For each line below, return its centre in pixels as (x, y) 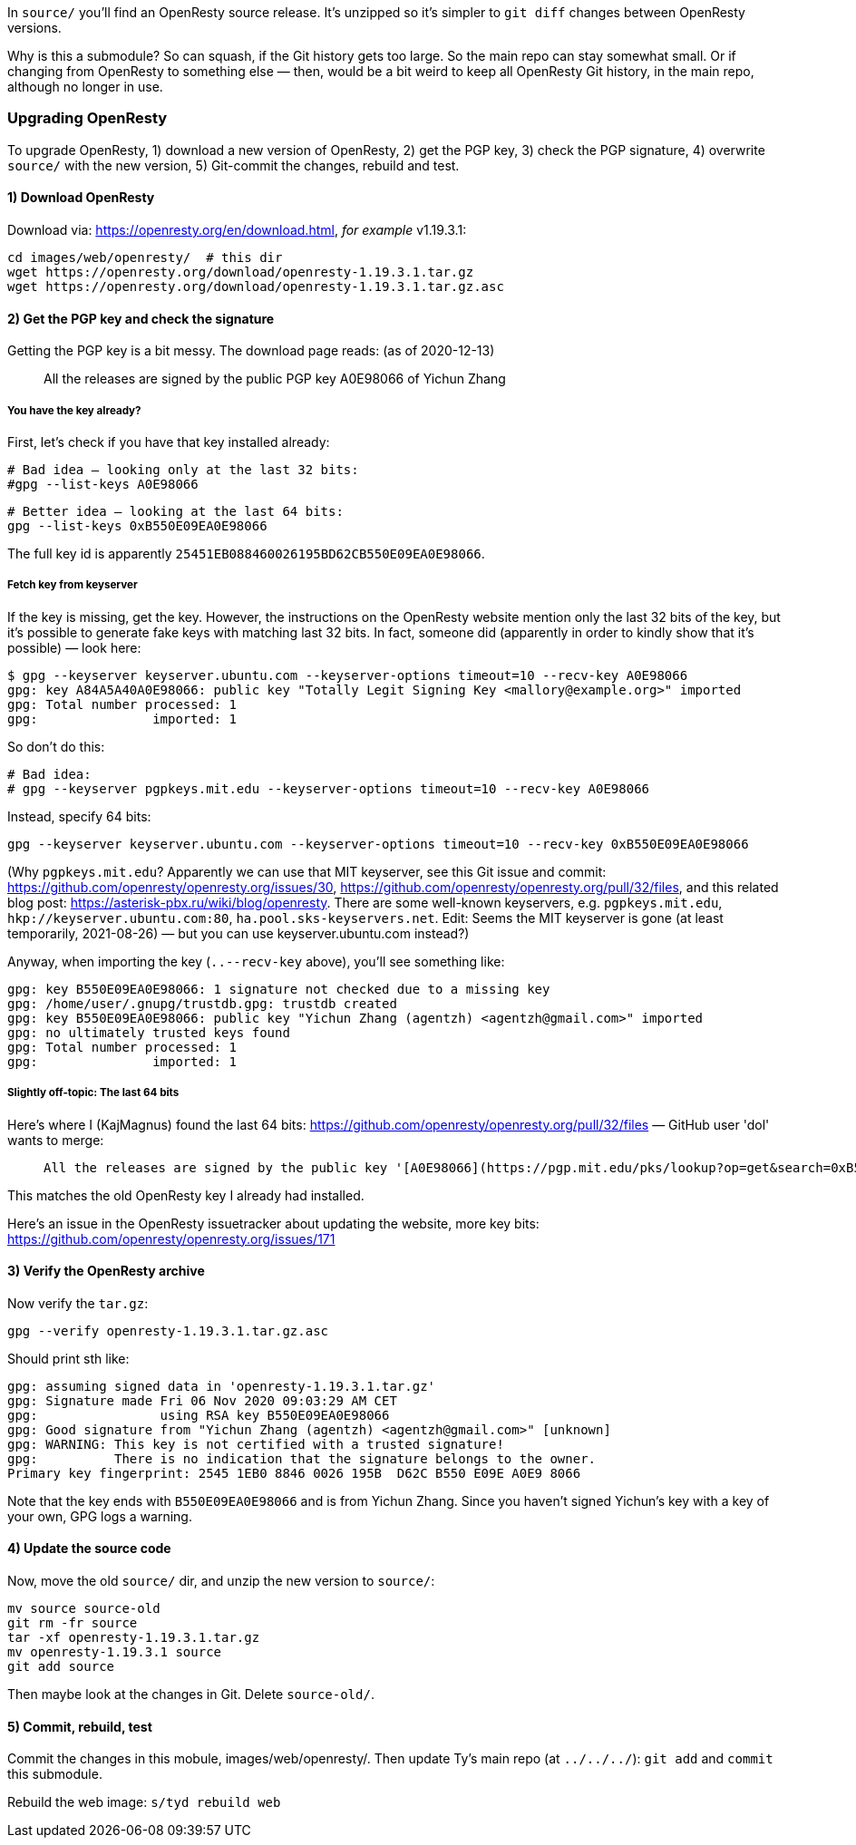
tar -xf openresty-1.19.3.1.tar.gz (134, 1637)
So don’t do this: (56, 746)
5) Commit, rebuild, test (80, 1726)
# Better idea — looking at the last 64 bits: (175, 511)
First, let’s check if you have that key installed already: (169, 442)
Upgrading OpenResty (88, 118)
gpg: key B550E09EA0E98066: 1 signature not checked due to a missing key (279, 989)
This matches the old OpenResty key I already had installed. (186, 1195)
